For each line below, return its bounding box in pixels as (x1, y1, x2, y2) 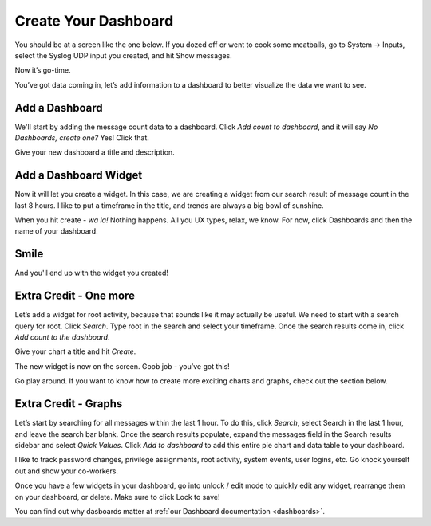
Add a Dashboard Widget (14, 168, 143, 183)
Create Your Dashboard (14, 12, 174, 29)
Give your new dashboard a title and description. (14, 147, 175, 157)
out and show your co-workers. (14, 466, 119, 476)
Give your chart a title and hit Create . (14, 347, 136, 356)
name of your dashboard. (14, 226, 99, 236)
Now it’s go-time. (14, 65, 71, 75)
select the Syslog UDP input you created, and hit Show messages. (14, 50, 232, 60)
